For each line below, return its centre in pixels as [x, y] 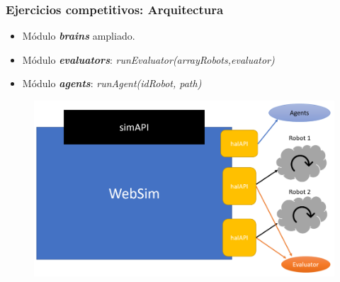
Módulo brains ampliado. [79, 36]
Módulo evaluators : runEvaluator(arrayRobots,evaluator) [148, 59]
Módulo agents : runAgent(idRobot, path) [112, 83]
